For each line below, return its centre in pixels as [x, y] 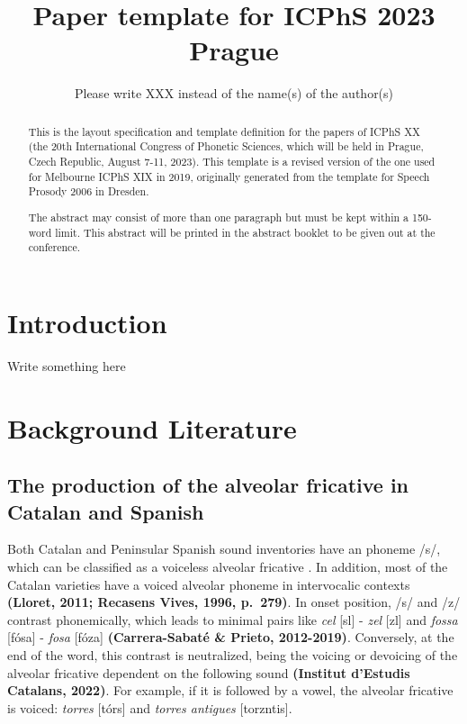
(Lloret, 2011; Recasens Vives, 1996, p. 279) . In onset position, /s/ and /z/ [234, 602]
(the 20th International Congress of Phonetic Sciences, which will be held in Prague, [226, 146]
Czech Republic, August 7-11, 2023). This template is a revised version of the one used [232, 162]
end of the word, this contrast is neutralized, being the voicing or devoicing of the [233, 654]
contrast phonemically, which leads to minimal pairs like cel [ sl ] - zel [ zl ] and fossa [233, 619]
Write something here [67, 365]
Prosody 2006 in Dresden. [89, 191]
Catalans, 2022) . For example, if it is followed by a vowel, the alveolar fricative [230, 690]
